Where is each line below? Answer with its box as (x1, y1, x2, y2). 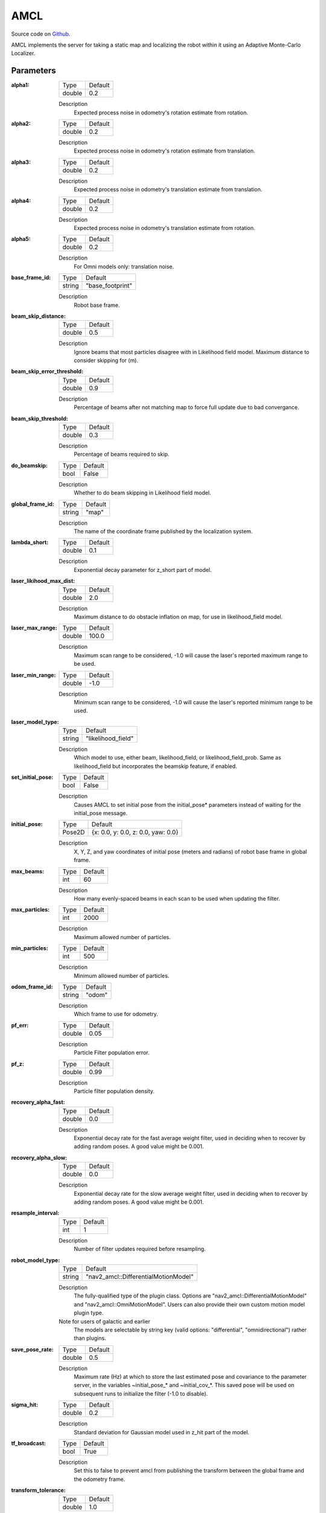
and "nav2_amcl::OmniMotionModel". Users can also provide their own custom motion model (74, 1301, 305, 1308)
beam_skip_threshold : (11, 415, 69, 422)
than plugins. (74, 1334, 106, 1342)
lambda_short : (11, 539, 49, 546)
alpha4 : (11, 197, 31, 204)
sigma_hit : (11, 1401, 39, 1408)
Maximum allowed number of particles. (74, 933, 171, 940)
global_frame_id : (11, 500, 54, 508)
